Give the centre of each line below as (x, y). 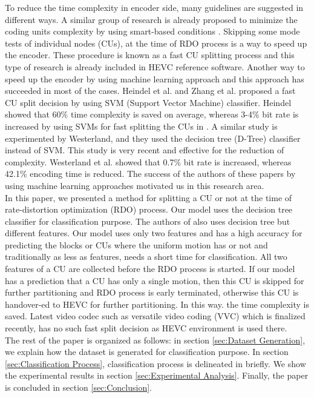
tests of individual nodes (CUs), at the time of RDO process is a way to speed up (156, 43)
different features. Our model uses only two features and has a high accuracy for (154, 233)
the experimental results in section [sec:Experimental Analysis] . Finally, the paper (157, 375)
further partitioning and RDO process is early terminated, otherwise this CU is (152, 292)
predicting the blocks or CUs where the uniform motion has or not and (136, 244)
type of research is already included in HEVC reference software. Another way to (155, 66)
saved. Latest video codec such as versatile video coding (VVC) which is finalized (155, 316)
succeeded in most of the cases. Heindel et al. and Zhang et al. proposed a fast (150, 91)
